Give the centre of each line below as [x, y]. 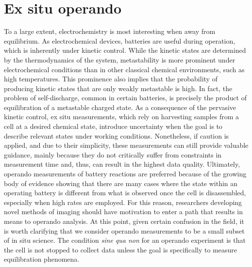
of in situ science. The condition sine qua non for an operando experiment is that [125, 240]
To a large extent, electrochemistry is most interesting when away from [110, 31]
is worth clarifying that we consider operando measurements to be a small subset [124, 230]
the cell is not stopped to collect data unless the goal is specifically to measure [121, 249]
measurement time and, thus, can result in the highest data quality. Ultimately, [122, 164]
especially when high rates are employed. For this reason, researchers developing [123, 202]
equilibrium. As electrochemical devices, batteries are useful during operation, [120, 40]
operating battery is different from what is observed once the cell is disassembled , [125, 193]
